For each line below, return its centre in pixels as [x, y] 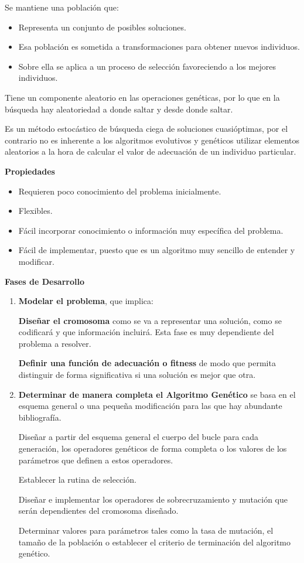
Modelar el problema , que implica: [86, 301]
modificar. [36, 261]
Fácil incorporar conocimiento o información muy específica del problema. [151, 230]
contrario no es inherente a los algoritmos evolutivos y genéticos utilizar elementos [152, 140]
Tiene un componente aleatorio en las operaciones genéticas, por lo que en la [142, 97]
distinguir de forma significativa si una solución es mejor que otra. [137, 375]
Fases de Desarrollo [45, 281]
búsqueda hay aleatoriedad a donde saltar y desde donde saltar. [119, 109]
